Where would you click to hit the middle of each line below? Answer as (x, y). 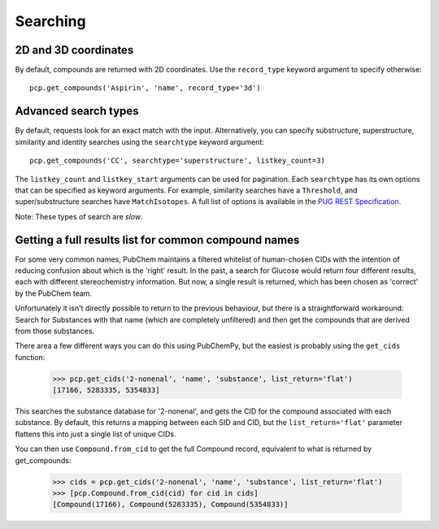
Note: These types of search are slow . (79, 216)
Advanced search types (77, 111)
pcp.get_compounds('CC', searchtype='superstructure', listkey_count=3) (177, 161)
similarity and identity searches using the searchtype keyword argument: (139, 141)
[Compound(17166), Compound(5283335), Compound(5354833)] (170, 505)
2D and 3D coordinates (74, 50)
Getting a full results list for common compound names (157, 240)
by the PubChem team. (54, 293)
